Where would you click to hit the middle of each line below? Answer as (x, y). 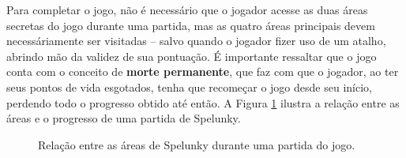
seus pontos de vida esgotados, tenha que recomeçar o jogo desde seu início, (189, 87)
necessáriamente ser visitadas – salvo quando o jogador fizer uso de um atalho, (196, 41)
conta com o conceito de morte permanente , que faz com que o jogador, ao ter (203, 71)
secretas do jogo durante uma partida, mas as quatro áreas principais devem (191, 25)
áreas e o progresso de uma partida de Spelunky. (124, 118)
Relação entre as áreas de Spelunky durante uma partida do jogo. (197, 144)
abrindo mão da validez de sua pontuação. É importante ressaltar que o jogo (192, 56)
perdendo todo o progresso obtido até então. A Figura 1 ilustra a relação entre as (203, 102)
